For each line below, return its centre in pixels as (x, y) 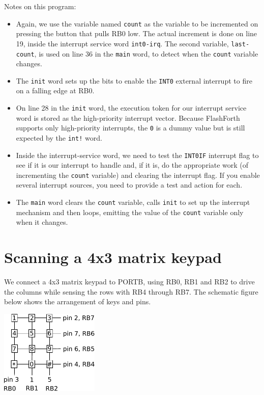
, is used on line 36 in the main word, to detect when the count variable (146, 53)
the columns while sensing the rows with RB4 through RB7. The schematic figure (131, 291)
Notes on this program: (40, 6)
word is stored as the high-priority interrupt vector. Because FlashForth (128, 117)
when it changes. (42, 222)
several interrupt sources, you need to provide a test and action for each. (129, 185)
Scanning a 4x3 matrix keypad (113, 257)
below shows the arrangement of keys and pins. (78, 301)
